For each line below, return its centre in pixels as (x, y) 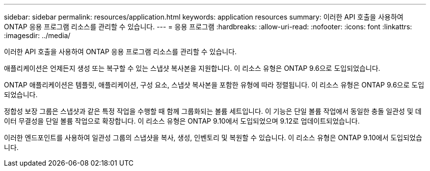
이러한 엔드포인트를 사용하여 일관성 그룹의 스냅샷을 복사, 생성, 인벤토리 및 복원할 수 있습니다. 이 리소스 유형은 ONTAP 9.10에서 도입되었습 (213, 138)
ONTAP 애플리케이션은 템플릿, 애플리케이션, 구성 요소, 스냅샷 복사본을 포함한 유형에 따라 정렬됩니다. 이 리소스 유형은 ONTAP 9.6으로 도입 (214, 85)
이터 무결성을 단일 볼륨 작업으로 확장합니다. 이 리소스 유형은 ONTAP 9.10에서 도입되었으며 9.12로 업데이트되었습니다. (182, 121)
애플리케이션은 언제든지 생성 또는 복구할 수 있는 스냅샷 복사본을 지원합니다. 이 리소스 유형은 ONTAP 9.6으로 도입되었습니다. (192, 68)
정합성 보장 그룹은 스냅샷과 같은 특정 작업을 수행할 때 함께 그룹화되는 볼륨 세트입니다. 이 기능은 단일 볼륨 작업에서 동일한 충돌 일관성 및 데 (213, 111)
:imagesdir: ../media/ (37, 35)
